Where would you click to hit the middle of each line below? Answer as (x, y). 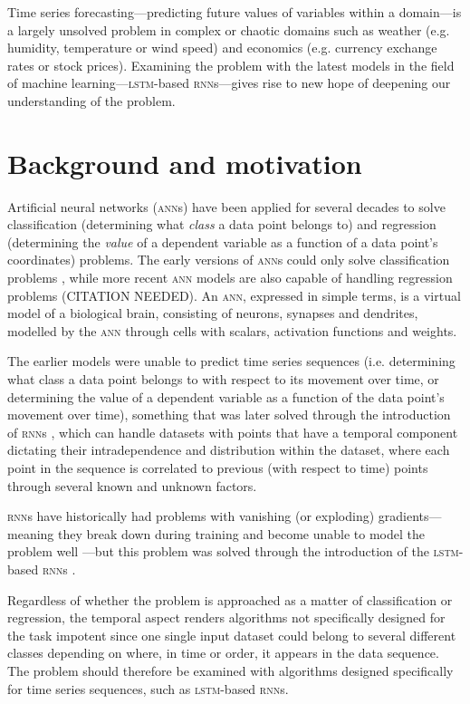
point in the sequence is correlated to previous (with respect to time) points (218, 468)
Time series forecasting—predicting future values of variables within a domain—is (235, 12)
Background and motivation (185, 163)
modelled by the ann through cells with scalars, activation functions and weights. (232, 330)
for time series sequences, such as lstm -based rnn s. (148, 688)
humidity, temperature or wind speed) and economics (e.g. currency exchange (222, 48)
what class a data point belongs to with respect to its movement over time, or (223, 379)
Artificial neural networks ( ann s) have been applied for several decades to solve (226, 206)
